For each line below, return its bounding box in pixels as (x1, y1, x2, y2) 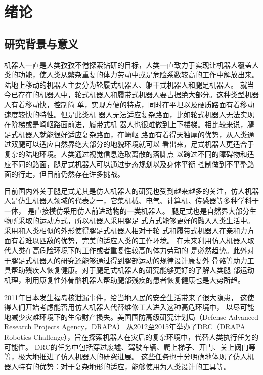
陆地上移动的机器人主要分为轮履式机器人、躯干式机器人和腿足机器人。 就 (4, 79, 247, 90)
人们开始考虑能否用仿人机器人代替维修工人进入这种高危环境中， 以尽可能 (11, 302, 254, 312)
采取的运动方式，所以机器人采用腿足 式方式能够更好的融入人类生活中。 (18, 215, 254, 226)
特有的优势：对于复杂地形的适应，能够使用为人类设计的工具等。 (18, 361, 231, 371)
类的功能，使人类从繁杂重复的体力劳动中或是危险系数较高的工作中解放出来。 (4, 69, 259, 80)
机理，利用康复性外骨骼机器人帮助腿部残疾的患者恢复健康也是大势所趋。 (4, 275, 245, 285)
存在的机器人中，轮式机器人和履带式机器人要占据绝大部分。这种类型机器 (18, 89, 259, 100)
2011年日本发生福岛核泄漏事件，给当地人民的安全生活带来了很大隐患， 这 (4, 291, 247, 302)
